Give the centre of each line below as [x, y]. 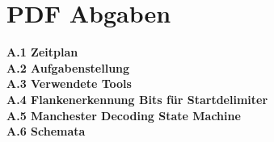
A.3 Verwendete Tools [69, 84]
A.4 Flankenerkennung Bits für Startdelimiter [137, 99]
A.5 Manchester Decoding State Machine [124, 115]
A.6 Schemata [46, 131]
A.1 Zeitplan [42, 52]
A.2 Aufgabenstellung [68, 67]
